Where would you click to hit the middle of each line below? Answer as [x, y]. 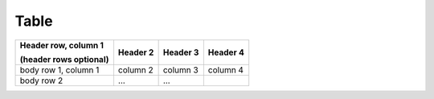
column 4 [226, 70]
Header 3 [181, 52]
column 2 [136, 70]
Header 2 [136, 52]
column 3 [180, 70]
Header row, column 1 [62, 45]
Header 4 [226, 52]
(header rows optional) [64, 59]
